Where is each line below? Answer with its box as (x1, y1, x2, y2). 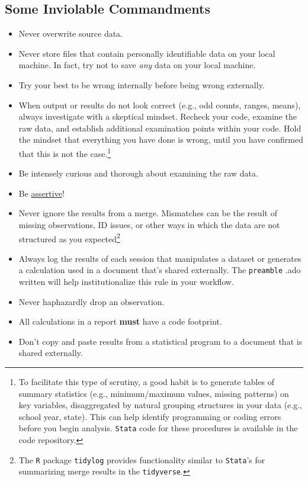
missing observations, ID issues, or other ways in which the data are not (18, 218, 280, 230)
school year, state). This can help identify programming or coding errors (18, 410, 281, 422)
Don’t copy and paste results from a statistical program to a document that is (18, 335, 303, 347)
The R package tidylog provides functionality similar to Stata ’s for (18, 453, 265, 466)
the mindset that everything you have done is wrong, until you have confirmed (18, 133, 303, 146)
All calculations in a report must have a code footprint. (18, 315, 222, 328)
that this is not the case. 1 (18, 145, 111, 159)
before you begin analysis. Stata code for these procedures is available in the (18, 422, 298, 434)
